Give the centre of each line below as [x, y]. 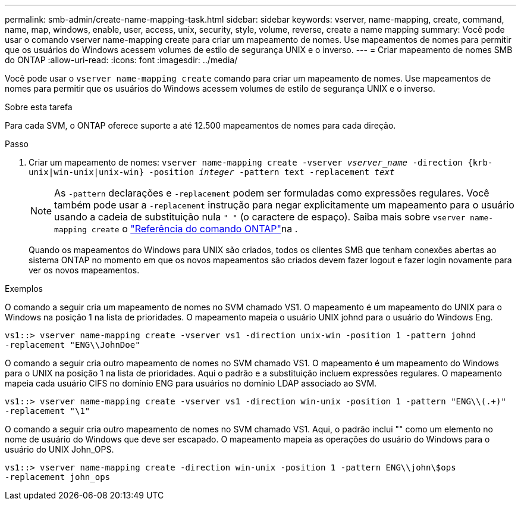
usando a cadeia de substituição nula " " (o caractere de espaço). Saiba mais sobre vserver [260, 217]
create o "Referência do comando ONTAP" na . [194, 229]
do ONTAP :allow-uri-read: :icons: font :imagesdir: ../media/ [121, 60]
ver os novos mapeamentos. [84, 270]
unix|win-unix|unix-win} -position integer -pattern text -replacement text [212, 172]
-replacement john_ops [58, 477]
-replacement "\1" [48, 411]
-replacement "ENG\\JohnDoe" [73, 345]
